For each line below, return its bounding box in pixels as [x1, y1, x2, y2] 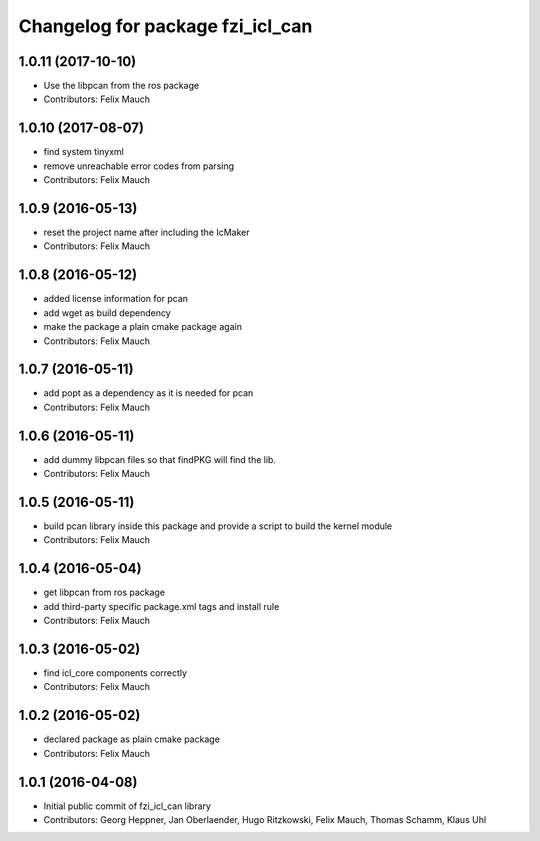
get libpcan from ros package [43, 586, 165, 599]
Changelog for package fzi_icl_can [18, 15, 313, 37]
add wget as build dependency [43, 306, 172, 319]
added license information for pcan [43, 293, 189, 305]
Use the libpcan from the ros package [43, 80, 200, 92]
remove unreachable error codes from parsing [43, 160, 235, 172]
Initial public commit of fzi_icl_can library [43, 800, 212, 812]
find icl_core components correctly [43, 667, 188, 679]
